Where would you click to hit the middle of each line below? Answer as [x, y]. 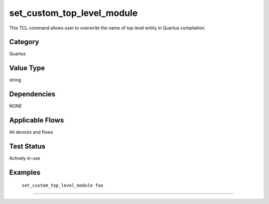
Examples [25, 172]
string [15, 80]
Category [24, 42]
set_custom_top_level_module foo [63, 186]
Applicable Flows [37, 120]
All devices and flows [31, 132]
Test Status [27, 146]
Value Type [27, 68]
